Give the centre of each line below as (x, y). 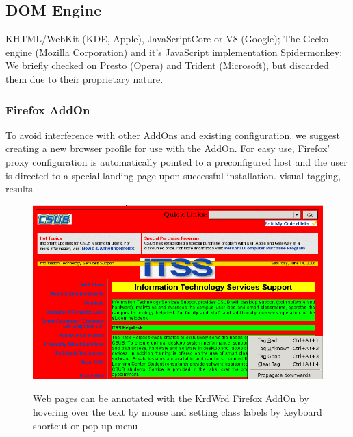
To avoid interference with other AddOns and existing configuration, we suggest (173, 135)
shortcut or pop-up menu (86, 425)
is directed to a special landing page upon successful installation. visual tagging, (173, 175)
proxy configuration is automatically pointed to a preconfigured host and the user (176, 161)
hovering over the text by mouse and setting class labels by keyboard (178, 412)
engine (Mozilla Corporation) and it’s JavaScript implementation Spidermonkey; (174, 52)
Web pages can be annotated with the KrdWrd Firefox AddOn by (171, 398)
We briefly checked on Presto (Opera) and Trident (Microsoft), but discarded (167, 65)
